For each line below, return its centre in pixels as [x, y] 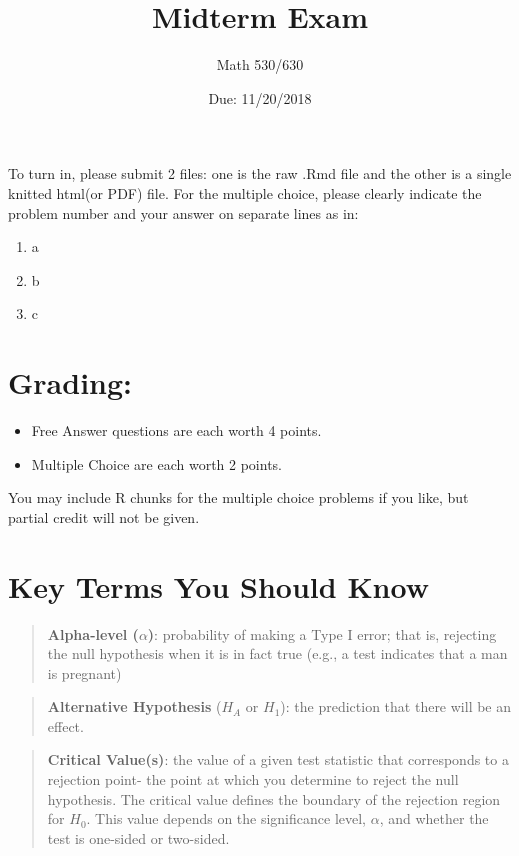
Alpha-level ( [93, 633]
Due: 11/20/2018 [260, 97]
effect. [65, 725]
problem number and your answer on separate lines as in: [183, 212]
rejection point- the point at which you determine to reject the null [253, 779]
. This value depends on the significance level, [226, 818]
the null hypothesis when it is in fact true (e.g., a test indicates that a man [277, 653]
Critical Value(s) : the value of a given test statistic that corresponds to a [278, 759]
